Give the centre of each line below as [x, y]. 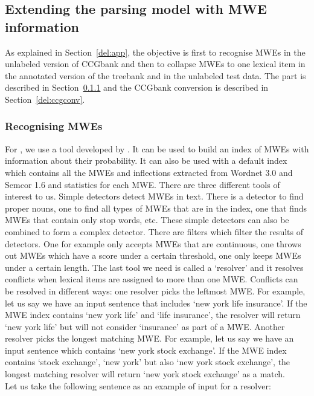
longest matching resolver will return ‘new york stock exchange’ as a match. [145, 374]
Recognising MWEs [54, 126]
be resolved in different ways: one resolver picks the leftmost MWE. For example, [155, 291]
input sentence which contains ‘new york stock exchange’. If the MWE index [146, 350]
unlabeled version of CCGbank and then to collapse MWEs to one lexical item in [155, 64]
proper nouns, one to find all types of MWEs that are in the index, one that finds [156, 208]
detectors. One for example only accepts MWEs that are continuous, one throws [153, 243]
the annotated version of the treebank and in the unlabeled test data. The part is [155, 75]
